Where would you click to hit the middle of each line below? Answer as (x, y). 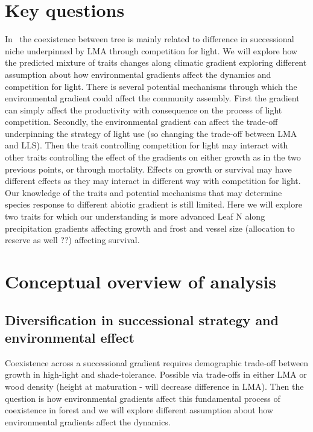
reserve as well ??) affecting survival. (72, 240)
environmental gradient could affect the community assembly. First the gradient (152, 98)
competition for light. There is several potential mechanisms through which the (151, 86)
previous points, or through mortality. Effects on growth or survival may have (148, 169)
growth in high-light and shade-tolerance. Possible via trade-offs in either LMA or (156, 374)
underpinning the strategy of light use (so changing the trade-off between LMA (151, 133)
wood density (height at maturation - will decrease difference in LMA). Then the (154, 386)
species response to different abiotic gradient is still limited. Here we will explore (153, 204)
